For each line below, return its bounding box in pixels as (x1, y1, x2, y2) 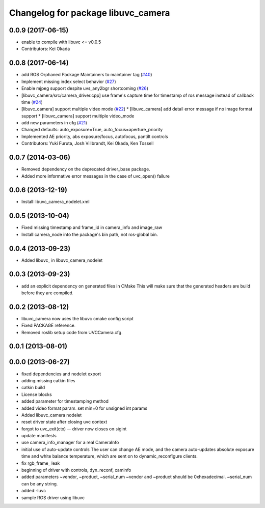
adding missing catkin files (21, 377, 76, 383)
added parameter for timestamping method (21, 398, 109, 404)
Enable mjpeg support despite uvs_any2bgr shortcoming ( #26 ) (21, 85, 149, 91)
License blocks (21, 391, 52, 397)
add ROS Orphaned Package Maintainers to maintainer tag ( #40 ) (21, 72, 152, 78)
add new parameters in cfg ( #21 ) (21, 120, 88, 126)
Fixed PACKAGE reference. (21, 322, 76, 329)
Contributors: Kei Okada (21, 46, 70, 52)
